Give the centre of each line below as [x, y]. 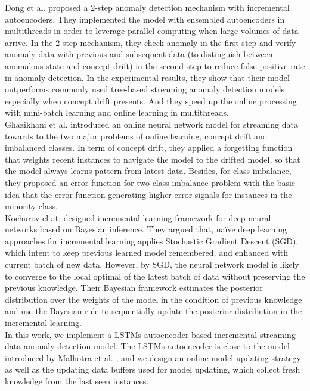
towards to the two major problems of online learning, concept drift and [136, 136]
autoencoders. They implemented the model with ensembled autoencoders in [145, 19]
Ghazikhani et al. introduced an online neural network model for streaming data [151, 124]
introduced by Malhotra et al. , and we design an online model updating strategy [153, 357]
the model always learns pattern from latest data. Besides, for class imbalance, [148, 171]
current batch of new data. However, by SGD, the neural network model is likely [152, 264]
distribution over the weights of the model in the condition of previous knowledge [154, 299]
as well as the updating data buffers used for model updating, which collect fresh [153, 369]
